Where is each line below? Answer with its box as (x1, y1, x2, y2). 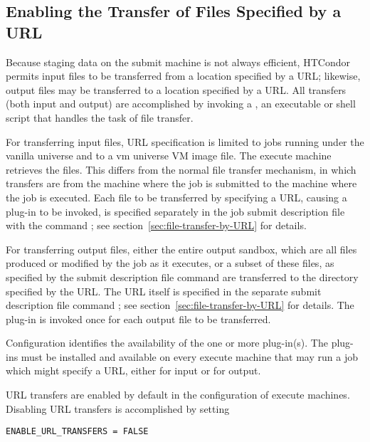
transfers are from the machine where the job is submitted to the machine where (6, 176, 357, 191)
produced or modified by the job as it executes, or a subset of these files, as (6, 256, 334, 270)
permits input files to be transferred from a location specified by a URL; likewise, (6, 68, 361, 83)
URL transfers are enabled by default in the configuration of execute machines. (6, 387, 350, 402)
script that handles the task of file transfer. (6, 110, 194, 125)
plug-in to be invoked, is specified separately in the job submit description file (6, 204, 345, 219)
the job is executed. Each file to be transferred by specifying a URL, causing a (6, 189, 347, 204)
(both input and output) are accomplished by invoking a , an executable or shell (6, 96, 356, 111)
